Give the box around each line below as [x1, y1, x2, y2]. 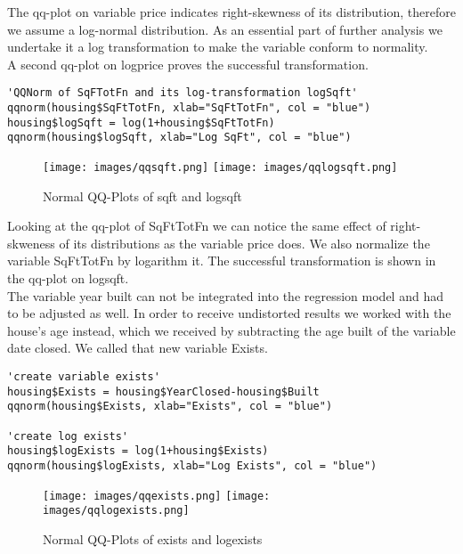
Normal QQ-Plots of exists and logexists [43, 529, 263, 548]
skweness [7, 233, 55, 252]
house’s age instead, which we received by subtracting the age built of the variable [7, 321, 456, 339]
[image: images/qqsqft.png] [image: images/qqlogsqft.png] [43, 161, 398, 174]
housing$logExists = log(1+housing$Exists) [7, 444, 269, 458]
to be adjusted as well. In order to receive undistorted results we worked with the [7, 304, 451, 322]
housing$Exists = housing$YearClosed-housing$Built [7, 385, 320, 398]
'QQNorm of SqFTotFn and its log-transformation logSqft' [7, 86, 358, 100]
